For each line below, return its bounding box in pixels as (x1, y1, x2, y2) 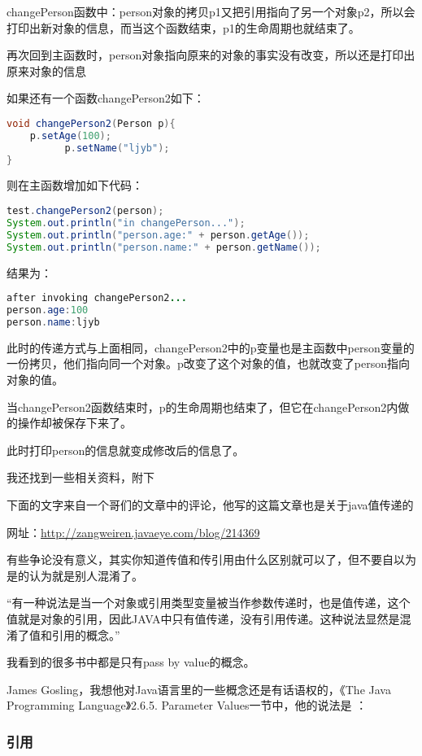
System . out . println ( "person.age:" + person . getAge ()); (7, 229, 310, 241)
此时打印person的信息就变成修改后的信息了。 (7, 441, 245, 458)
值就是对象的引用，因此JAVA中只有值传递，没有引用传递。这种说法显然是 (7, 610, 400, 627)
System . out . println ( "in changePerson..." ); (7, 216, 246, 229)
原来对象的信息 (7, 62, 86, 79)
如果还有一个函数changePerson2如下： (7, 90, 205, 107)
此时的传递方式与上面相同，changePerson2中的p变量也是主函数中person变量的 (7, 339, 415, 356)
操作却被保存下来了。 (17, 414, 132, 431)
